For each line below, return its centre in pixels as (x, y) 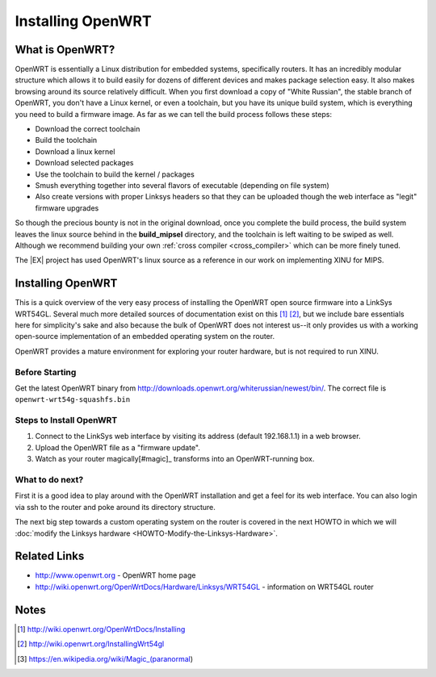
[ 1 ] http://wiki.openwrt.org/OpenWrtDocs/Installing (101, 629)
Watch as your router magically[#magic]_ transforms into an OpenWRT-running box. (175, 459)
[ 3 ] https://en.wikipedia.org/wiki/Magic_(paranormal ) (105, 658)
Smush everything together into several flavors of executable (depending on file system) (182, 185)
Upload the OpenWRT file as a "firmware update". (118, 447)
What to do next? (49, 480)
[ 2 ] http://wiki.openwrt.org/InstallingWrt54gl (91, 644)
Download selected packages (84, 163)
